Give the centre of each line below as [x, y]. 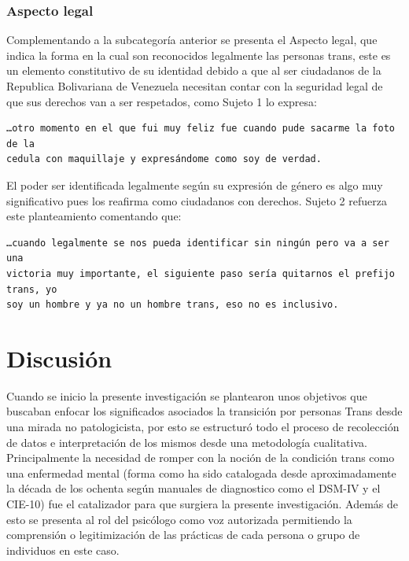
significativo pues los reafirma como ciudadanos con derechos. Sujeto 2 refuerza [197, 200]
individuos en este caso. [63, 550]
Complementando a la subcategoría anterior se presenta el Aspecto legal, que [192, 40]
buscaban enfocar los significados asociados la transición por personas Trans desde [204, 411]
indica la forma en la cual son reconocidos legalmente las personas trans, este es [199, 55]
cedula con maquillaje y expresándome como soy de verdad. [164, 159]
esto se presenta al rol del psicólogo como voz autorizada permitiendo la [179, 519]
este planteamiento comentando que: [94, 216]
